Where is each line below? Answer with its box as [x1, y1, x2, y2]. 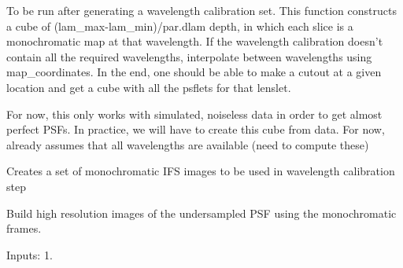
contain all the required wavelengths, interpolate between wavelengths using [6, 48, 372, 64]
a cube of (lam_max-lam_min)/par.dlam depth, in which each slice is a [6, 17, 353, 34]
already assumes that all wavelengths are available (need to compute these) [6, 136, 369, 152]
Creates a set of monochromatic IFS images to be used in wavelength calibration [6, 163, 395, 179]
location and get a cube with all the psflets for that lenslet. [6, 79, 291, 95]
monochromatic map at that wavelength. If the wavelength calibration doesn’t [6, 33, 383, 50]
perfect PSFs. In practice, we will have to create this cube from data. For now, [6, 121, 385, 138]
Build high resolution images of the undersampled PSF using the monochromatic [6, 204, 397, 221]
